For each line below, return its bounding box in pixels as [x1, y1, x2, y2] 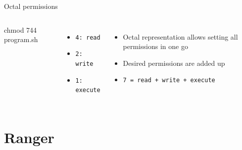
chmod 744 [4, 24, 37, 35]
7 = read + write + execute [123, 77, 215, 84]
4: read [75, 34, 100, 41]
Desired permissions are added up [123, 57, 225, 68]
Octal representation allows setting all [123, 31, 238, 42]
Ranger [4, 127, 54, 148]
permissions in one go [123, 41, 188, 51]
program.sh [4, 34, 38, 45]
